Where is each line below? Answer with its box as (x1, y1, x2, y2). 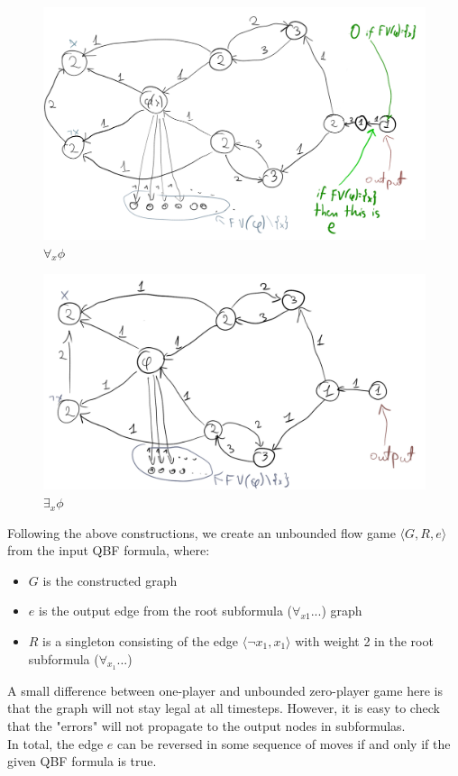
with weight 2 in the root (295, 632, 434, 651)
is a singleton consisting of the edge (42, 632, 239, 651)
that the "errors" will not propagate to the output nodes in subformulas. (7, 717, 406, 735)
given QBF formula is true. (7, 752, 157, 771)
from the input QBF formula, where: (7, 541, 210, 560)
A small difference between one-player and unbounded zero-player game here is (7, 680, 443, 699)
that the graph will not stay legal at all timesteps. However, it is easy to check (7, 698, 440, 717)
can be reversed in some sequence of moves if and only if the (117, 734, 451, 753)
